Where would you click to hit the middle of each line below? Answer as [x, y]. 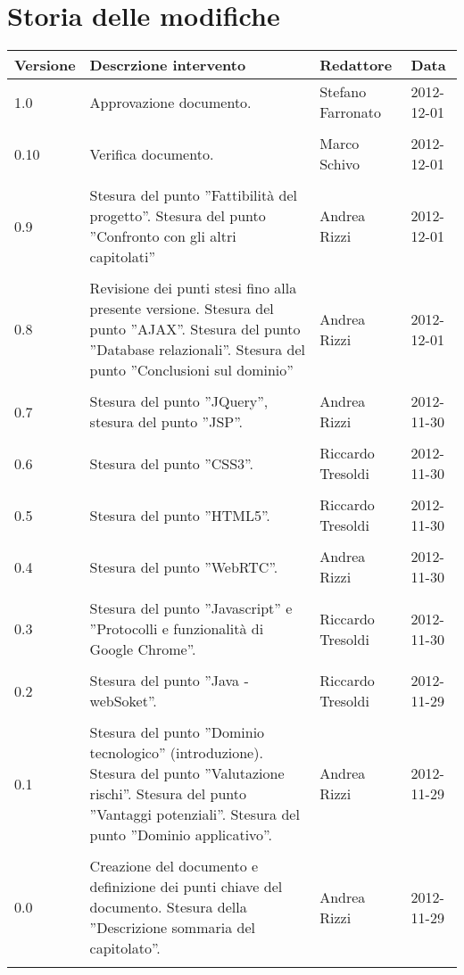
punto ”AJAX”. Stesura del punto [195, 329]
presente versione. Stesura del [182, 309]
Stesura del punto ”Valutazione [187, 773]
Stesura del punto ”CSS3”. [171, 463]
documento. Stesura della [168, 907]
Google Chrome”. [143, 649]
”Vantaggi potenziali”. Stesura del [195, 814]
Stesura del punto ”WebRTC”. [184, 566]
